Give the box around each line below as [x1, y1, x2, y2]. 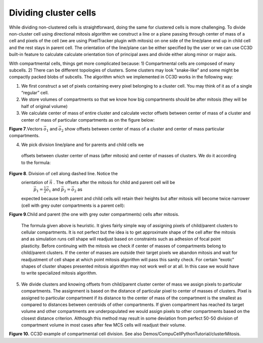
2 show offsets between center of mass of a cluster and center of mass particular [61, 126, 225, 133]
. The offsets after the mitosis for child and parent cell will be [54, 180, 175, 185]
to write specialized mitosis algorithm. [21, 270, 97, 276]
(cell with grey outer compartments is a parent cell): [21, 202, 125, 208]
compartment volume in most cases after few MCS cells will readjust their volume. [21, 322, 186, 328]
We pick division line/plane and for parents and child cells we [21, 142, 144, 147]
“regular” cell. [21, 90, 49, 96]
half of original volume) [21, 103, 68, 109]
